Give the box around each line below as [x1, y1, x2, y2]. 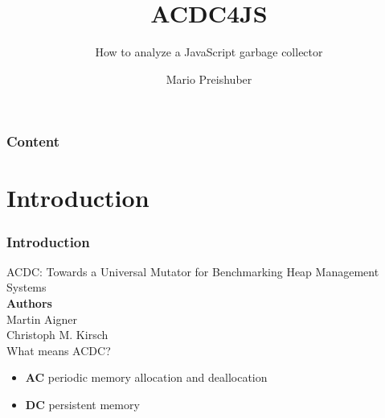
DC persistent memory [25, 395, 140, 412]
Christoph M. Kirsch [6, 326, 109, 343]
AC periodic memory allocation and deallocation [25, 369, 268, 386]
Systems [6, 279, 47, 296]
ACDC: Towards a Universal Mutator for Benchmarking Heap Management [6, 263, 379, 279]
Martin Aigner [6, 310, 77, 327]
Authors [6, 295, 52, 312]
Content [6, 131, 60, 151]
